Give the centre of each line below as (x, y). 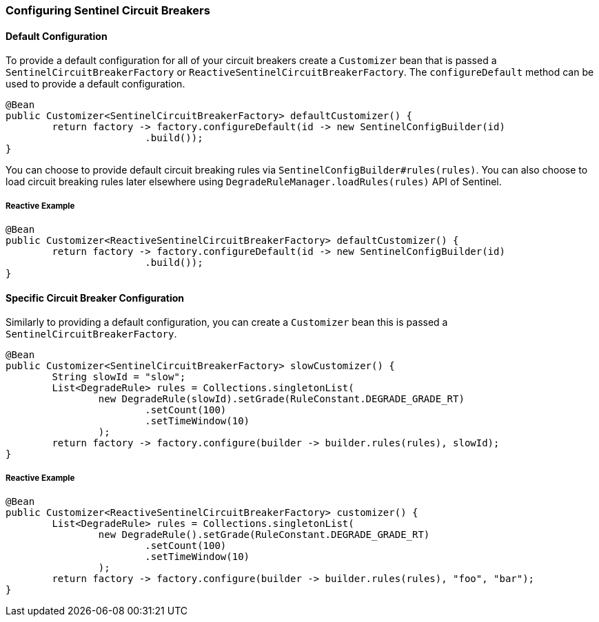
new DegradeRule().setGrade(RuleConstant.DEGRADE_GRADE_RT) (264, 535)
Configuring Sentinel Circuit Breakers (108, 10)
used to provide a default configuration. (95, 84)
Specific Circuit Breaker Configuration (95, 298)
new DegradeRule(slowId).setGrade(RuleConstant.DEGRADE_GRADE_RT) (281, 399)
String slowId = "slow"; (119, 377)
